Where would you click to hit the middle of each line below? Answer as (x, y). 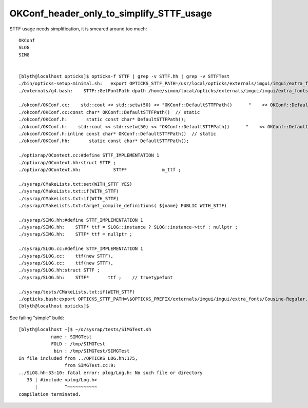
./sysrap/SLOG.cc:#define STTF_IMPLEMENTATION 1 (81, 249)
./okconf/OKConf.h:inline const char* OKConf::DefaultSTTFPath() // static (118, 134)
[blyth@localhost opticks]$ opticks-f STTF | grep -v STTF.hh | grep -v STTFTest (124, 76)
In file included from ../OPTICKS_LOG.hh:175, (78, 358)
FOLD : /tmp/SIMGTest (78, 344)
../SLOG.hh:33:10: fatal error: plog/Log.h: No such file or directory (111, 373)
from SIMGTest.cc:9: (90, 365)
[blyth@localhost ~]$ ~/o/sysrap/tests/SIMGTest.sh (85, 329)
